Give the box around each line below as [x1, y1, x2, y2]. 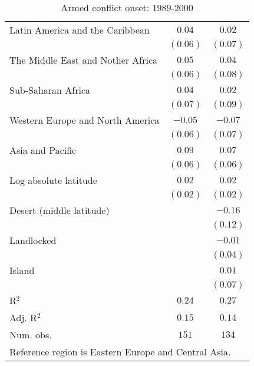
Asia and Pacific [9, 143, 77, 157]
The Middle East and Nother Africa [9, 53, 158, 67]
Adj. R [9, 311, 37, 324]
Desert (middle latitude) [9, 203, 110, 217]
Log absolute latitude [9, 173, 97, 187]
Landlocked [9, 233, 57, 247]
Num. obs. [9, 328, 52, 341]
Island [9, 263, 35, 277]
